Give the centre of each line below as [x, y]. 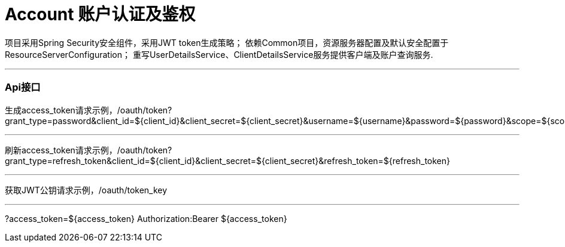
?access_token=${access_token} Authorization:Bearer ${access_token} [146, 218]
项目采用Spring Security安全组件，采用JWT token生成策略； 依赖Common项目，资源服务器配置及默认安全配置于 [227, 42]
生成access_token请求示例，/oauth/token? [89, 110]
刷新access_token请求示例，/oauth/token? [89, 150]
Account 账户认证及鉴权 [100, 14]
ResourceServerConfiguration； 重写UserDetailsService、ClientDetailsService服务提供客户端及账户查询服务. [219, 54]
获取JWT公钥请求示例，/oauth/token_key [86, 190]
